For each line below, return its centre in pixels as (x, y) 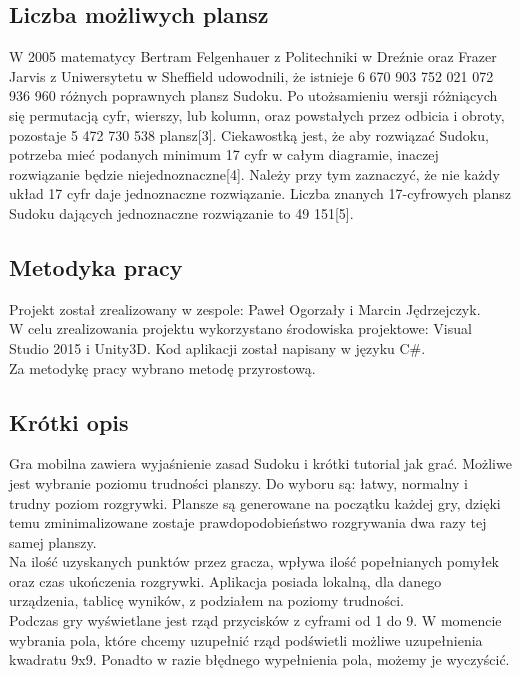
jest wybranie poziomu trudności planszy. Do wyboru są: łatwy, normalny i (238, 482)
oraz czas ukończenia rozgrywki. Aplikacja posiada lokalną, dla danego (225, 580)
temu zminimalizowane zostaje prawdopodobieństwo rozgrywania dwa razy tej (248, 522)
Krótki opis (69, 421)
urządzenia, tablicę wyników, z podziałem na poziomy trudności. (206, 600)
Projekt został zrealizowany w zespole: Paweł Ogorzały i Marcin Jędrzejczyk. (245, 308)
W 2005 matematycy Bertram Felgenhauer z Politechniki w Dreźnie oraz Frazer (253, 56)
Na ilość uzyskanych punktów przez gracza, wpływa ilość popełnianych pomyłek (254, 561)
